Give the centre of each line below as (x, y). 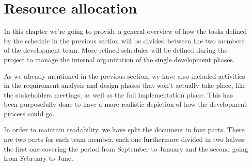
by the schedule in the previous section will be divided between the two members (124, 40)
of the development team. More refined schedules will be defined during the (116, 50)
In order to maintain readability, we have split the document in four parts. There (124, 130)
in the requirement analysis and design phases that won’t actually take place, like (125, 85)
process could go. (29, 113)
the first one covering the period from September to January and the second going (126, 148)
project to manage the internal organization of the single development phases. (119, 59)
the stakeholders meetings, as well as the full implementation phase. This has (118, 94)
